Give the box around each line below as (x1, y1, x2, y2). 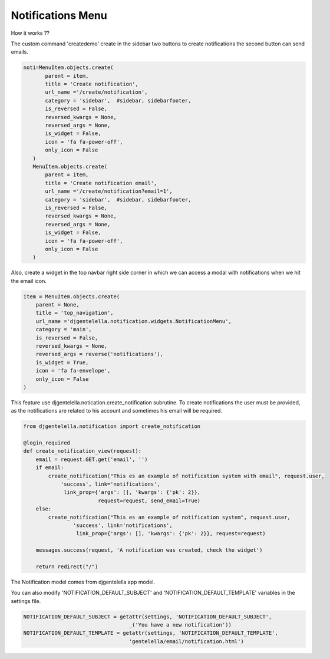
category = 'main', (35, 326, 93, 333)
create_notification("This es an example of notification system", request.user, (48, 513, 291, 520)
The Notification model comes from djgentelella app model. (11, 578, 156, 585)
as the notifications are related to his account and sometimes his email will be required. (11, 407, 223, 414)
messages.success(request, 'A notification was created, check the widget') (35, 547, 263, 553)
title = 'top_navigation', (35, 309, 114, 317)
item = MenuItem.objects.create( (23, 293, 120, 300)
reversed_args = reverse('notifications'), (35, 351, 163, 358)
